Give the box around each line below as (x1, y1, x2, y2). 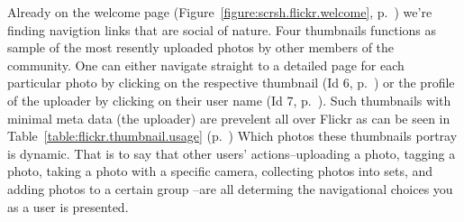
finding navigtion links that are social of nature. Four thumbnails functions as (7, 20, 436, 39)
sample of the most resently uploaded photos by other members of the (7, 38, 395, 57)
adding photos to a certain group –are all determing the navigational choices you (7, 179, 453, 198)
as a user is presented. (7, 197, 129, 216)
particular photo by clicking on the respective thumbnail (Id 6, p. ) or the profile (7, 73, 455, 92)
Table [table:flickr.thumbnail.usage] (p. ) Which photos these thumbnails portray (7, 126, 458, 145)
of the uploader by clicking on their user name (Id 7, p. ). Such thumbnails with (7, 90, 451, 109)
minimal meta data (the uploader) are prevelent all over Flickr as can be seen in (7, 108, 450, 127)
